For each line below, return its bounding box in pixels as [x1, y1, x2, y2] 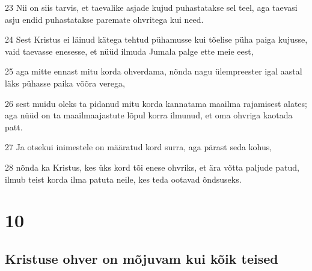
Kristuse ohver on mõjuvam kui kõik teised [5, 249, 278, 267]
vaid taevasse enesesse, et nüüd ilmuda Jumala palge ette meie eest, [5, 44, 254, 57]
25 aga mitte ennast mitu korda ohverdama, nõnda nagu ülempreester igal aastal [5, 65, 302, 78]
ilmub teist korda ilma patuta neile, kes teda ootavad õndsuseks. [5, 172, 242, 185]
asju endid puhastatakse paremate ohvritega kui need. [5, 13, 204, 25]
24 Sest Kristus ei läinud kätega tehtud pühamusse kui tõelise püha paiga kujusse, [5, 33, 308, 46]
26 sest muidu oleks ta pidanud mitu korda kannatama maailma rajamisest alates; [5, 97, 307, 109]
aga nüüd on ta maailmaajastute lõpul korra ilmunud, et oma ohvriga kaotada [5, 109, 293, 121]
